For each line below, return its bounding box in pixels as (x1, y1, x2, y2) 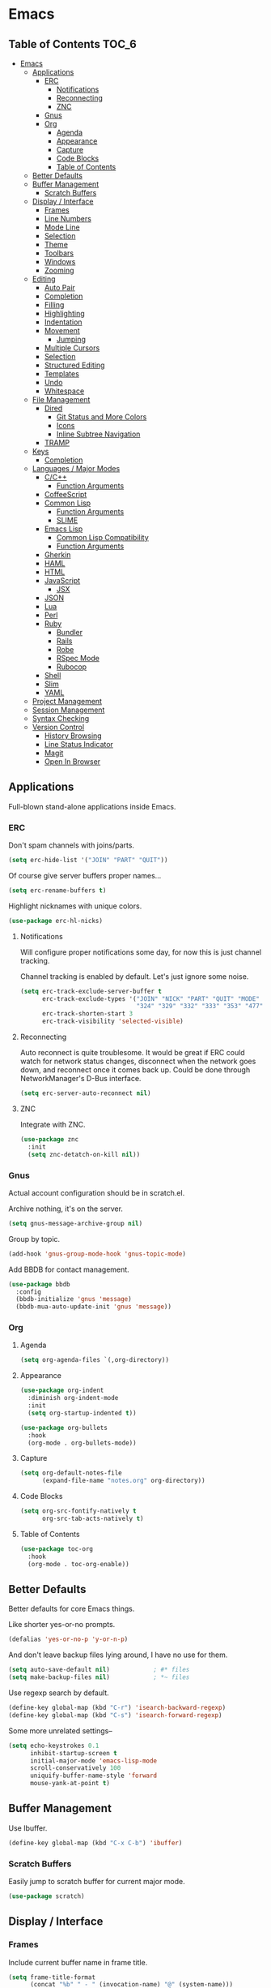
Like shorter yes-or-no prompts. (8, 1620, 116, 1629)
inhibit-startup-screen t (29, 1749, 117, 1757)
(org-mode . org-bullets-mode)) (28, 1439, 137, 1447)
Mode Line (44, 222, 80, 232)
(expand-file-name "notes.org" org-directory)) (41, 1477, 205, 1485)
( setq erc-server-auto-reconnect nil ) (19, 1089, 151, 1097)
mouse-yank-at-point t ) (29, 1780, 111, 1788)
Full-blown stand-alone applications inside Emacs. (8, 801, 176, 811)
